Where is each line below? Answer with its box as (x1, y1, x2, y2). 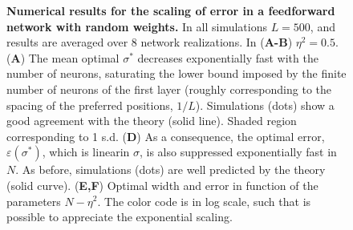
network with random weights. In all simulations (6, 18, 267, 34)
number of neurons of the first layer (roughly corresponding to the (6, 80, 331, 97)
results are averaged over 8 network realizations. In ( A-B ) (6, 34, 293, 50)
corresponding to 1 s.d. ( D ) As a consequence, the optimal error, (6, 127, 325, 144)
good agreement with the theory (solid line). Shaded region (6, 112, 297, 129)
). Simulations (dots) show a (195, 96, 335, 113)
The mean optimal (28, 49, 120, 66)
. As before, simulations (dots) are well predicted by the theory (15, 161, 326, 178)
